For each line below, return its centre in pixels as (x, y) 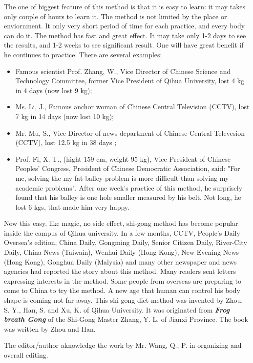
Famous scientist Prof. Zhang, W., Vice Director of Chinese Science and (123, 71)
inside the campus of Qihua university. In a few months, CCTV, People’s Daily (122, 232)
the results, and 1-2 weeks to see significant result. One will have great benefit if (124, 45)
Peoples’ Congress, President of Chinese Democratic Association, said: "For (128, 168)
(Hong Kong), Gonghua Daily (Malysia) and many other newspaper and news (120, 261)
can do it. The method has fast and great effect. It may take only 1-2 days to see (125, 35)
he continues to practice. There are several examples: (83, 54)
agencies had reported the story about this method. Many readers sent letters (120, 271)
